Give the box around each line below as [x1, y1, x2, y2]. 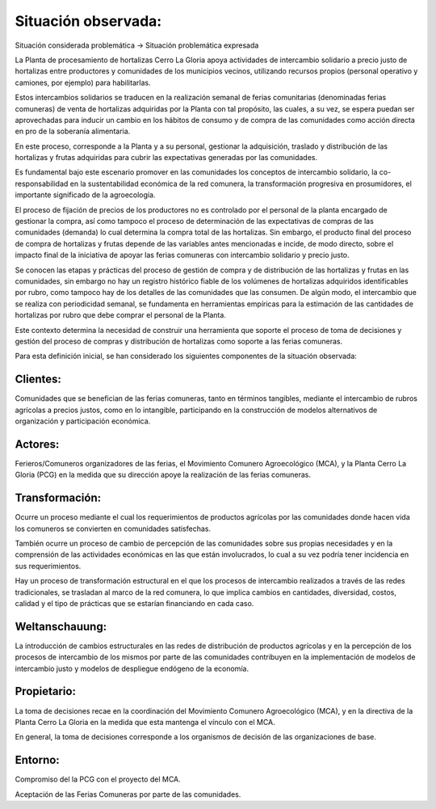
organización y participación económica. [15, 416, 151, 426]
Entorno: [15, 753, 60, 767]
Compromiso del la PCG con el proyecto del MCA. [15, 774, 181, 784]
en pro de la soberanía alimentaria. [15, 126, 131, 137]
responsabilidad [15, 179, 69, 188]
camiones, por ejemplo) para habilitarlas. [15, 78, 151, 87]
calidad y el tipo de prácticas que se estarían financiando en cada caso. [15, 598, 254, 608]
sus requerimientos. [15, 561, 82, 571]
